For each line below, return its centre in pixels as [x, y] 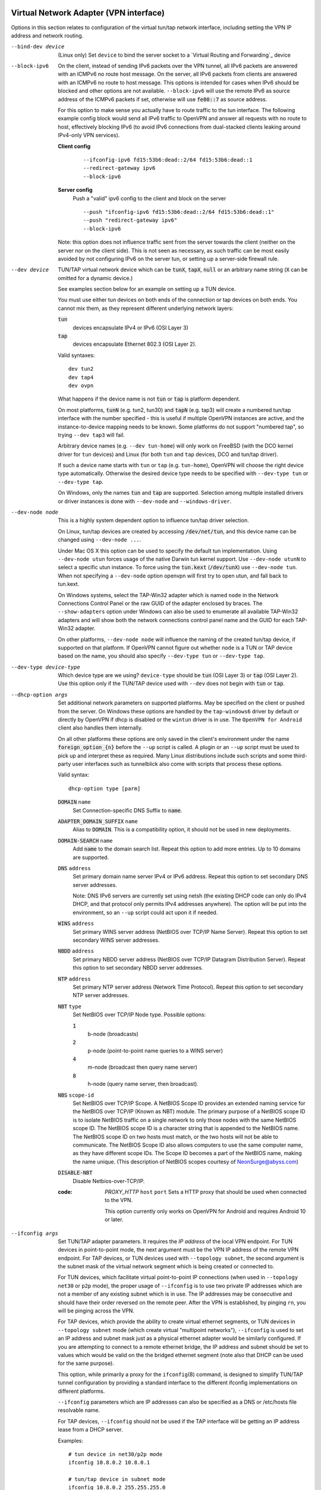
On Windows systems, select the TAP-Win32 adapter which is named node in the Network [168, 595]
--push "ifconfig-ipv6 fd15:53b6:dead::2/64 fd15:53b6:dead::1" [179, 212]
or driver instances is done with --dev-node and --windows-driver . [145, 501]
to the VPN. [119, 1200]
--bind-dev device [38, 47]
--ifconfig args [35, 1233]
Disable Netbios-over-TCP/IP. [109, 1181]
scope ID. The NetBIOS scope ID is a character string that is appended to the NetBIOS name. [186, 1128]
